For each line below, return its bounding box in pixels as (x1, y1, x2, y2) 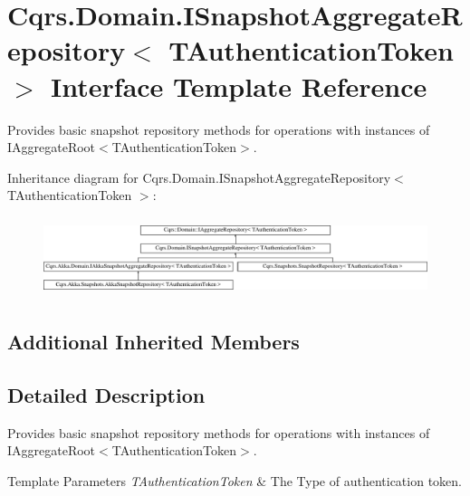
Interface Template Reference (51, 67, 427, 104)
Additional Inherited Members (7, 327, 300, 355)
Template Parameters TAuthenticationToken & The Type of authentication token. (7, 471, 462, 490)
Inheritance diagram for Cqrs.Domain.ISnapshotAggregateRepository (7, 167, 391, 186)
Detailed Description (7, 380, 206, 408)
